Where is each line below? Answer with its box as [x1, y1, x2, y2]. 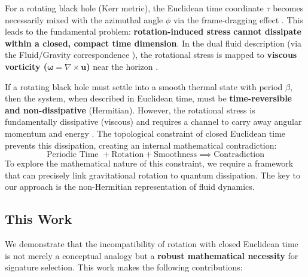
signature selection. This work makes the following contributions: [5, 261, 243, 273]
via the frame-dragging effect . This [173, 13, 303, 26]
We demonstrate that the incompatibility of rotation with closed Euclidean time [5, 238, 298, 250]
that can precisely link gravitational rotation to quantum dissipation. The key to [5, 168, 300, 181]
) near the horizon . [86, 60, 158, 72]
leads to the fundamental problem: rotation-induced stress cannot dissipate [5, 25, 301, 38]
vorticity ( [5, 60, 48, 72]
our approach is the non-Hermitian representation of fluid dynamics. [5, 180, 255, 193]
